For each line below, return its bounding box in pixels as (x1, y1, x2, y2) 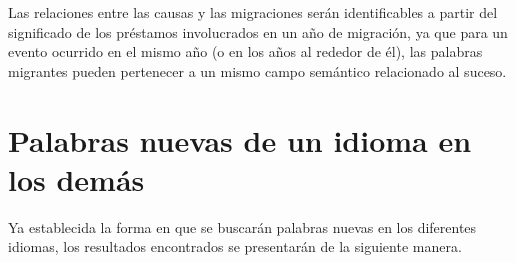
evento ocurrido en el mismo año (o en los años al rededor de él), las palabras (8, 41, 483, 62)
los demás (8, 158, 145, 199)
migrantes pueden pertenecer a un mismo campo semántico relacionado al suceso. (8, 60, 507, 81)
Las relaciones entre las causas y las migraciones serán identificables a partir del (8, 2, 498, 22)
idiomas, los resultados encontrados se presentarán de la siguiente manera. (8, 236, 462, 257)
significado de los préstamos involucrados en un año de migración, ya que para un (8, 21, 508, 42)
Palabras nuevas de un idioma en (8, 119, 472, 160)
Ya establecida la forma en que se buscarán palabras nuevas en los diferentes (8, 216, 477, 237)
